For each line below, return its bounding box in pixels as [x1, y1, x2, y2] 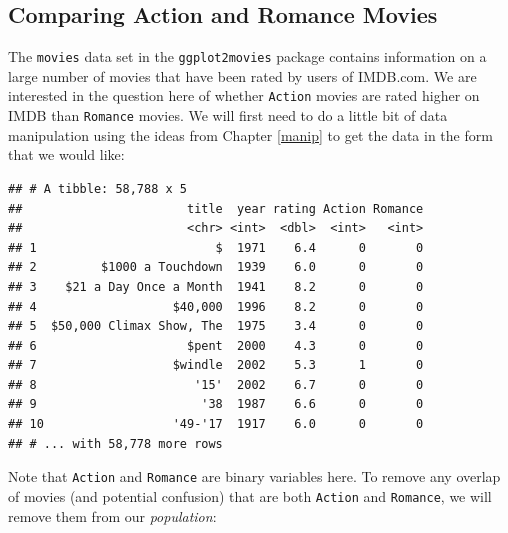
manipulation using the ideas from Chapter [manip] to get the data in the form [8, 124, 493, 145]
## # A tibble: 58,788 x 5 [8, 181, 187, 196]
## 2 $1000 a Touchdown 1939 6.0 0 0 [8, 260, 424, 275]
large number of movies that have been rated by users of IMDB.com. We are [8, 65, 477, 86]
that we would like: [8, 144, 125, 165]
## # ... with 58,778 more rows [8, 436, 223, 451]
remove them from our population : [8, 505, 217, 526]
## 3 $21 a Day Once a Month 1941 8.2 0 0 [8, 279, 424, 294]
